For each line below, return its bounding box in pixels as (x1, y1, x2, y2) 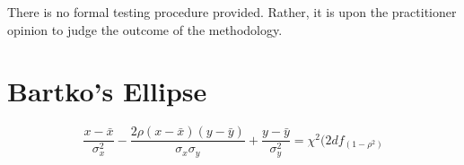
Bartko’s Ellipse (7, 73, 207, 109)
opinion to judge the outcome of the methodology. (7, 20, 283, 39)
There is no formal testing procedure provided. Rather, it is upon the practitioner (7, 3, 457, 21)
